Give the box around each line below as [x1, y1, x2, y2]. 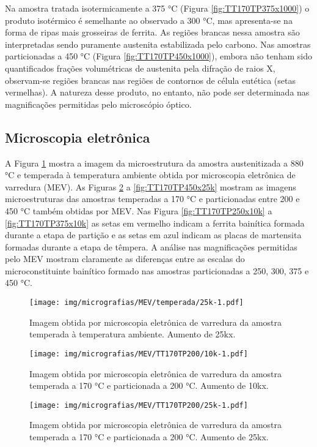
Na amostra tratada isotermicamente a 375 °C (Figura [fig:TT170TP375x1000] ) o [5, 2, 310, 14]
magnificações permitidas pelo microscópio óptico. [5, 97, 192, 110]
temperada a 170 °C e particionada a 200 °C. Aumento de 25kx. [29, 430, 269, 443]
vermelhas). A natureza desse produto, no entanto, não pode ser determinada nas [5, 86, 310, 99]
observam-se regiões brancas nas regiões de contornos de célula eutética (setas [5, 73, 296, 86]
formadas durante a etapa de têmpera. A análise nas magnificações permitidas [5, 240, 297, 253]
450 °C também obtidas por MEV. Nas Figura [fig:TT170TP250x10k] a [5, 204, 272, 217]
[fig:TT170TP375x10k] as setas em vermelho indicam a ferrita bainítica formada [5, 216, 305, 229]
